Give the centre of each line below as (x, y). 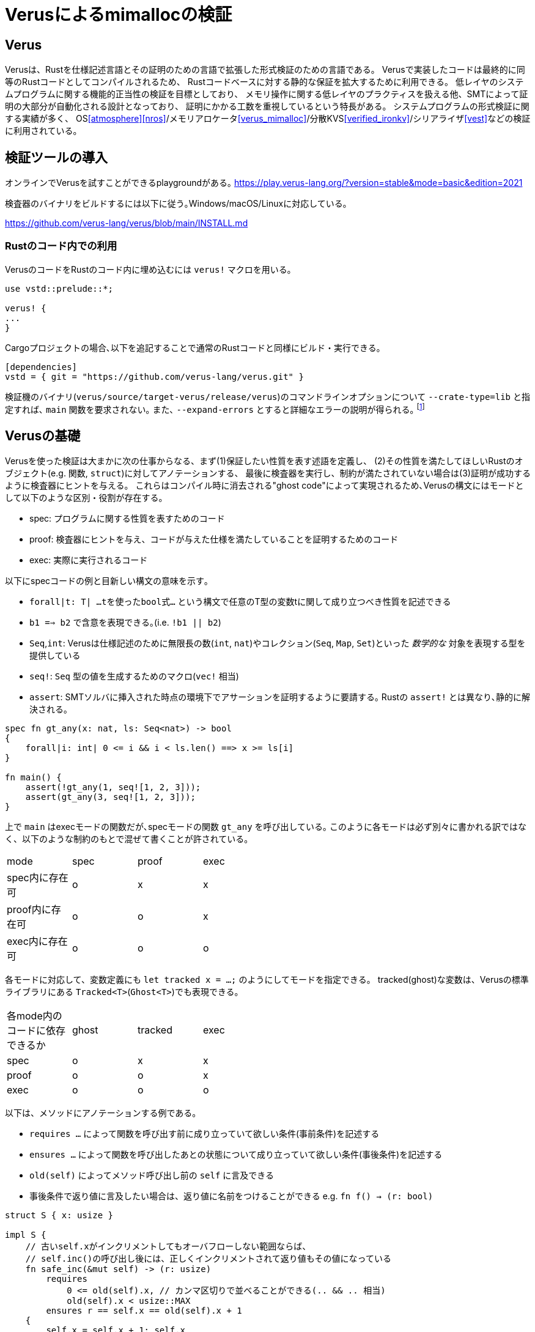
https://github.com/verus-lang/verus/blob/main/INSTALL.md (127, 223)
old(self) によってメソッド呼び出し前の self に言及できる (152, 1175)
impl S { (26, 1235)
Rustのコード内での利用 (61, 246)
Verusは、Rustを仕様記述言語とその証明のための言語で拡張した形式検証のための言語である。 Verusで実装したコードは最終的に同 (265, 70)
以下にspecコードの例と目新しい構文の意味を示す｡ (107, 581)
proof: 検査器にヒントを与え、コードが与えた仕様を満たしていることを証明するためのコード (214, 539)
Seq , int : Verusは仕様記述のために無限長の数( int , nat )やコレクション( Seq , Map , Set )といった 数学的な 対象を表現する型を (278, 643)
